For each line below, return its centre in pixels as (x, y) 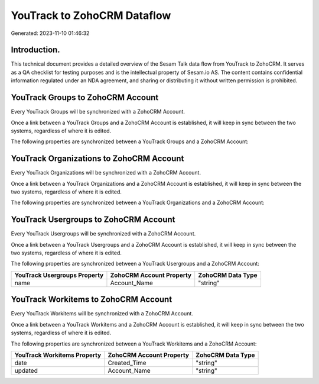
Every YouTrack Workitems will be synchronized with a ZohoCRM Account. (102, 314)
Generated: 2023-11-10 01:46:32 (50, 33)
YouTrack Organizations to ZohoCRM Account (97, 159)
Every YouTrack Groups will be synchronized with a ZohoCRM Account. (98, 112)
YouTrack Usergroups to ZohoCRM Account (93, 220)
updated (26, 370)
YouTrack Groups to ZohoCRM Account (85, 98)
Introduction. (35, 50)
